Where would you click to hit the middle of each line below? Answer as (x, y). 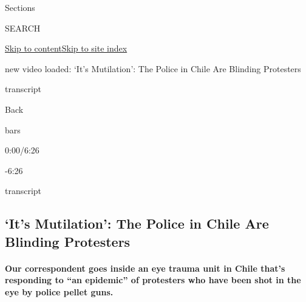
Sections (20, 7)
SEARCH (23, 28)
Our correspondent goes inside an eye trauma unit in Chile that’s (145, 268)
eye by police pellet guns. (59, 291)
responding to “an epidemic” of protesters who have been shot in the (153, 280)
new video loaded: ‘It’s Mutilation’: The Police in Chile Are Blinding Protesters (153, 68)
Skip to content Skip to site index (66, 48)
